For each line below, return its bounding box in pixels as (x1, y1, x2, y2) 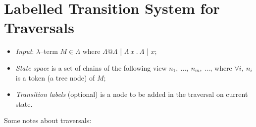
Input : (15, 46, 34, 56)
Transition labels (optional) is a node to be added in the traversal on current (15, 89, 248, 99)
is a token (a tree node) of (15, 72, 95, 83)
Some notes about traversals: (4, 115, 92, 126)
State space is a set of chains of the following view (15, 62, 167, 73)
